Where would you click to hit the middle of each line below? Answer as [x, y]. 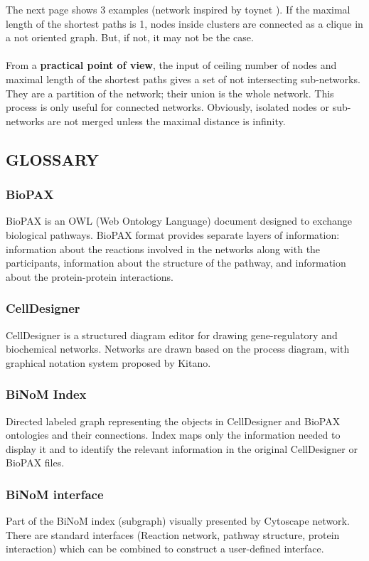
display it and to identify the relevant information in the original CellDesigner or [182, 448]
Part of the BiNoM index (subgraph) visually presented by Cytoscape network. [178, 521]
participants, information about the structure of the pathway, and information [176, 263]
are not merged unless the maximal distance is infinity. [166, 121]
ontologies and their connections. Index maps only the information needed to [173, 435]
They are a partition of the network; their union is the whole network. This [170, 93]
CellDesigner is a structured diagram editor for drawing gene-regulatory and [172, 335]
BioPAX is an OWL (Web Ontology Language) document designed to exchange [179, 221]
